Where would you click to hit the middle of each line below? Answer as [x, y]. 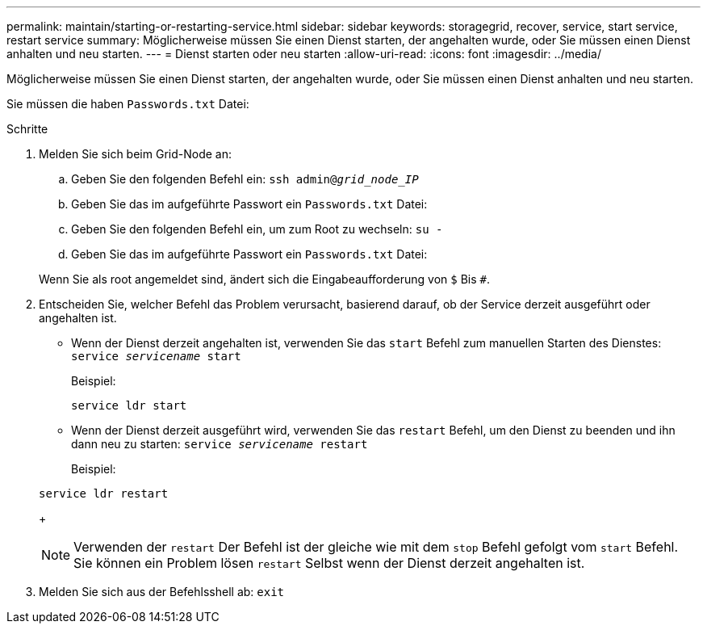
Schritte [27, 129]
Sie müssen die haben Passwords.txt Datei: [128, 104]
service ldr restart [104, 493]
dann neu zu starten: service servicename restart [220, 444]
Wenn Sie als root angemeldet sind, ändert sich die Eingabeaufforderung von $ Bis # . [264, 279]
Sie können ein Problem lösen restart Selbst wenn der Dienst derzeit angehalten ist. [329, 563]
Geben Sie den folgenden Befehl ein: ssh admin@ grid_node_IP [245, 179]
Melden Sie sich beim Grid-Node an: [135, 154]
